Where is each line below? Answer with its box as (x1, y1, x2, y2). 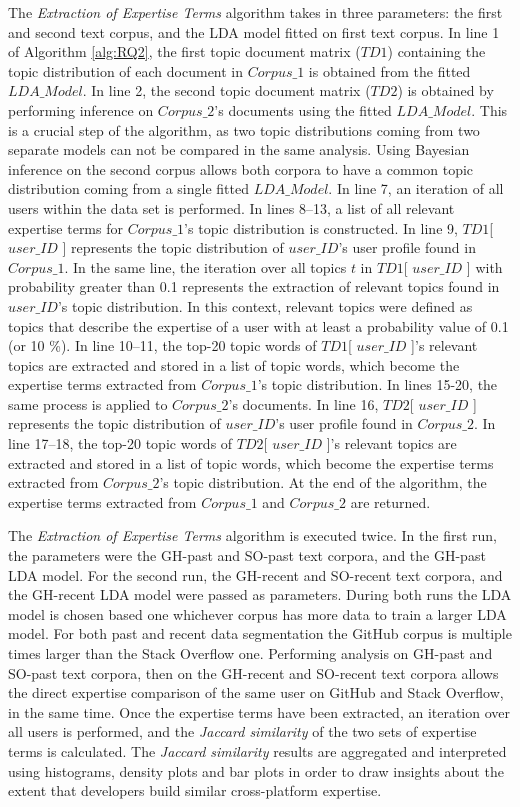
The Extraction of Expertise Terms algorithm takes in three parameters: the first (8, 2, 503, 22)
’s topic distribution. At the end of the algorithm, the (159, 472, 487, 493)
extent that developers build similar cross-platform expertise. (8, 780, 382, 801)
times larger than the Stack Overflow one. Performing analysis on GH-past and (8, 643, 493, 663)
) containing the (387, 41, 486, 62)
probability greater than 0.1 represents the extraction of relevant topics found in (8, 276, 500, 297)
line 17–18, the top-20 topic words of (8, 433, 233, 454)
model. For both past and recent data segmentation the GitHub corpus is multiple (8, 623, 512, 644)
